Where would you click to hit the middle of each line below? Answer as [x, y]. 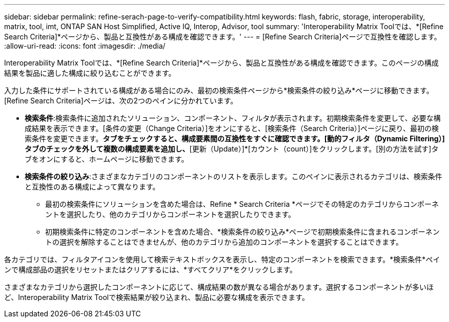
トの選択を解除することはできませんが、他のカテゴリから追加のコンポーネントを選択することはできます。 [224, 242]
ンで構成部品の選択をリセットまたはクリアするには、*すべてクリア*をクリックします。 [151, 270]
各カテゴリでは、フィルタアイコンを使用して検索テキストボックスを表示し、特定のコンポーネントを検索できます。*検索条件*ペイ [222, 259]
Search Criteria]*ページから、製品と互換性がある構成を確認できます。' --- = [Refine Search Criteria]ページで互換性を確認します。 [223, 37]
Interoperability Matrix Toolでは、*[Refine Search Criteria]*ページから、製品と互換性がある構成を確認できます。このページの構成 [221, 63]
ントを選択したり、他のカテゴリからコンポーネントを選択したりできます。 [170, 214]
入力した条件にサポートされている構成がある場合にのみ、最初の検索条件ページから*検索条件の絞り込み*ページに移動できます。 [219, 90]
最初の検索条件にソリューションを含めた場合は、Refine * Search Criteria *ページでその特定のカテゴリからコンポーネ [242, 204]
